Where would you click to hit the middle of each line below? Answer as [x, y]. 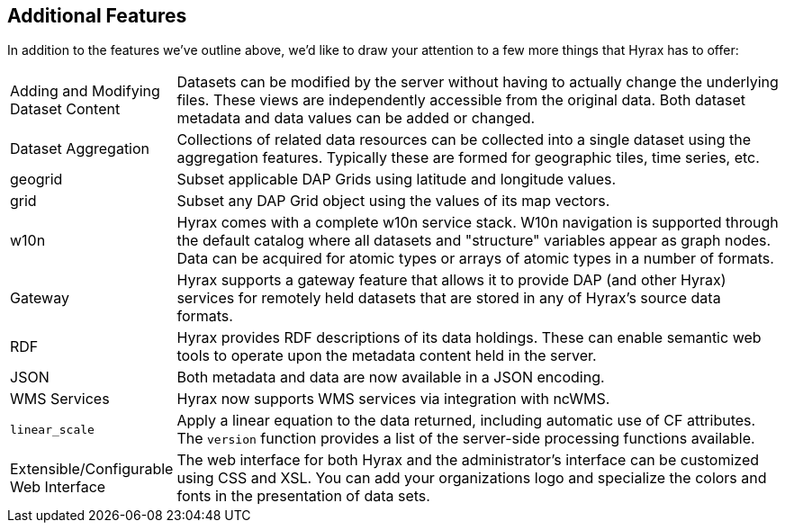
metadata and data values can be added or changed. [356, 118]
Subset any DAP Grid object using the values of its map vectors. [393, 201]
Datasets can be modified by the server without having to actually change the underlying [478, 82]
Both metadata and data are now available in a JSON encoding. [391, 377]
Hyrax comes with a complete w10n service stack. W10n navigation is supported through [478, 223]
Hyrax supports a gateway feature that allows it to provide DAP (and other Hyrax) [451, 280]
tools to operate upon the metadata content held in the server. [387, 356]
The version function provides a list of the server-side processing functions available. [466, 439]
